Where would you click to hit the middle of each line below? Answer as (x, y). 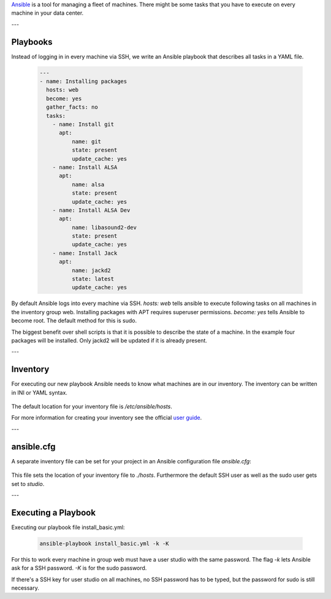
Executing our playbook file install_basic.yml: (68, 527)
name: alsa (88, 184)
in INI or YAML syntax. (39, 392)
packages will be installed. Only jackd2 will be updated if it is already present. (109, 340)
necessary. (25, 588)
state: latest (93, 279)
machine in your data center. (48, 13)
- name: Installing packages (83, 82)
